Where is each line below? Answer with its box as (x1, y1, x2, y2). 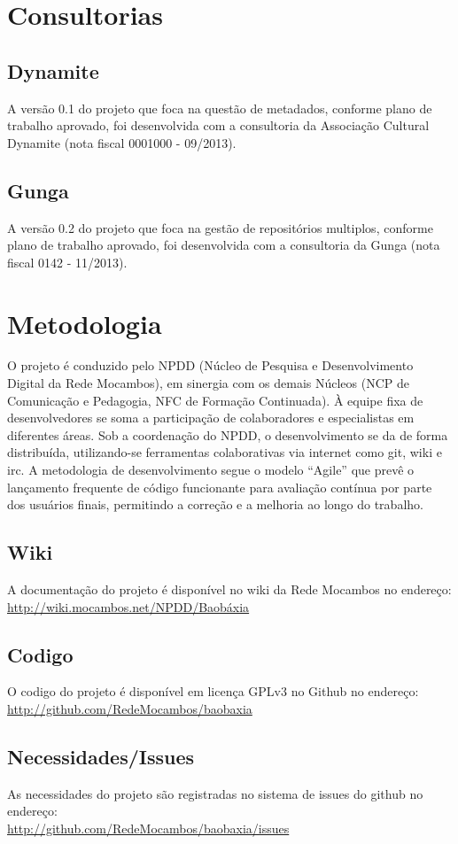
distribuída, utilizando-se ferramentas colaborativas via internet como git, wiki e (7, 443, 442, 461)
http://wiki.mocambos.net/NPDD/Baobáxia (7, 597, 250, 616)
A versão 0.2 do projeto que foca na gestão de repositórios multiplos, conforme (7, 218, 433, 236)
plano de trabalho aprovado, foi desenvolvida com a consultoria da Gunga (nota (7, 236, 440, 254)
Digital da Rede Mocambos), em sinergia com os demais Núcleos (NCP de (7, 374, 409, 392)
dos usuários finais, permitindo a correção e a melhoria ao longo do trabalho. (7, 495, 423, 514)
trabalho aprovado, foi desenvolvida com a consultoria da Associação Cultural (7, 116, 430, 135)
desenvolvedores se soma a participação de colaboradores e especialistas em (7, 408, 415, 427)
